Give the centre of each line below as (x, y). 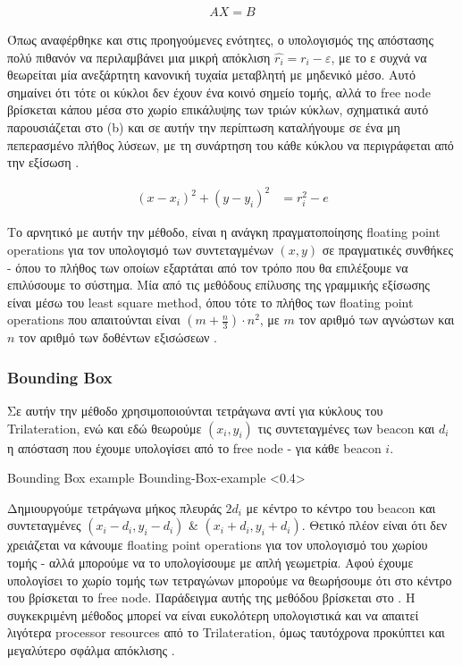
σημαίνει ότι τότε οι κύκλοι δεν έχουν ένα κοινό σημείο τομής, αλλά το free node (219, 92)
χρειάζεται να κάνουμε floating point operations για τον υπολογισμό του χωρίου (218, 545)
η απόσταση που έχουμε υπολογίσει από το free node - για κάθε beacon (194, 447)
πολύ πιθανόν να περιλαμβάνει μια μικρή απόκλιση (139, 57)
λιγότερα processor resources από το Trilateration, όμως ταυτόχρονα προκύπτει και (226, 632)
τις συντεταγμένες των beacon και (346, 428)
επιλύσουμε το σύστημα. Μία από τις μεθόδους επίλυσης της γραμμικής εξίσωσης (218, 285)
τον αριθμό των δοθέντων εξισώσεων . (118, 337)
